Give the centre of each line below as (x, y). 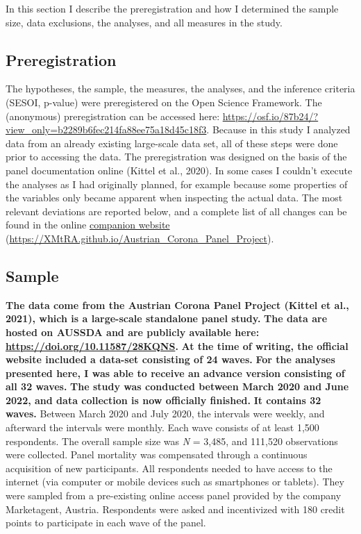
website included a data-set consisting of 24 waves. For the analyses (170, 359)
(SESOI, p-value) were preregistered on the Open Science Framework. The (164, 102)
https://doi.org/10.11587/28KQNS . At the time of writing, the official (177, 345)
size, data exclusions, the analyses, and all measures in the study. (144, 22)
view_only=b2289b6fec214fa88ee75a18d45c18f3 (106, 130)
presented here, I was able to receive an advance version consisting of (175, 373)
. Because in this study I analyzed (278, 130)
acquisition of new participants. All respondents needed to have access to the (169, 468)
